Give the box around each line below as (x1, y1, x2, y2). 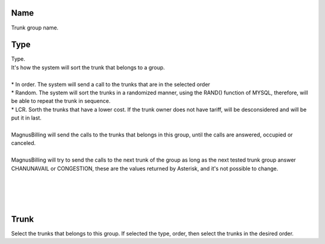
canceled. (11, 139, 36, 147)
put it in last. (11, 114, 42, 121)
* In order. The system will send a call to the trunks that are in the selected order (11, 81, 211, 88)
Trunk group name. (11, 24, 59, 31)
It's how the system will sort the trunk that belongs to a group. (11, 64, 166, 71)
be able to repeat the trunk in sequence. (11, 97, 111, 105)
